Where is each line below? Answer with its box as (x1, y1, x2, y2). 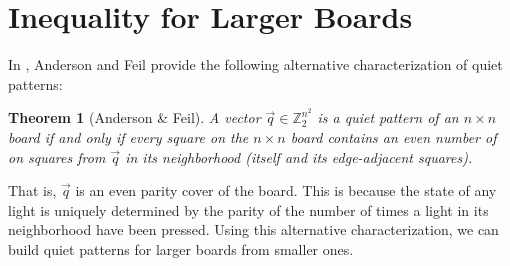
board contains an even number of (290, 126, 497, 147)
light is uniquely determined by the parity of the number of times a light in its (8, 199, 489, 220)
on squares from (8, 146, 106, 167)
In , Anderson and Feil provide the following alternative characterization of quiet (8, 54, 503, 75)
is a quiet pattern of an (317, 107, 459, 128)
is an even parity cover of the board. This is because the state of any (75, 180, 497, 201)
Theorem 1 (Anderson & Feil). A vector (8, 107, 261, 128)
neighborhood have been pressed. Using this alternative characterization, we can (8, 219, 499, 240)
